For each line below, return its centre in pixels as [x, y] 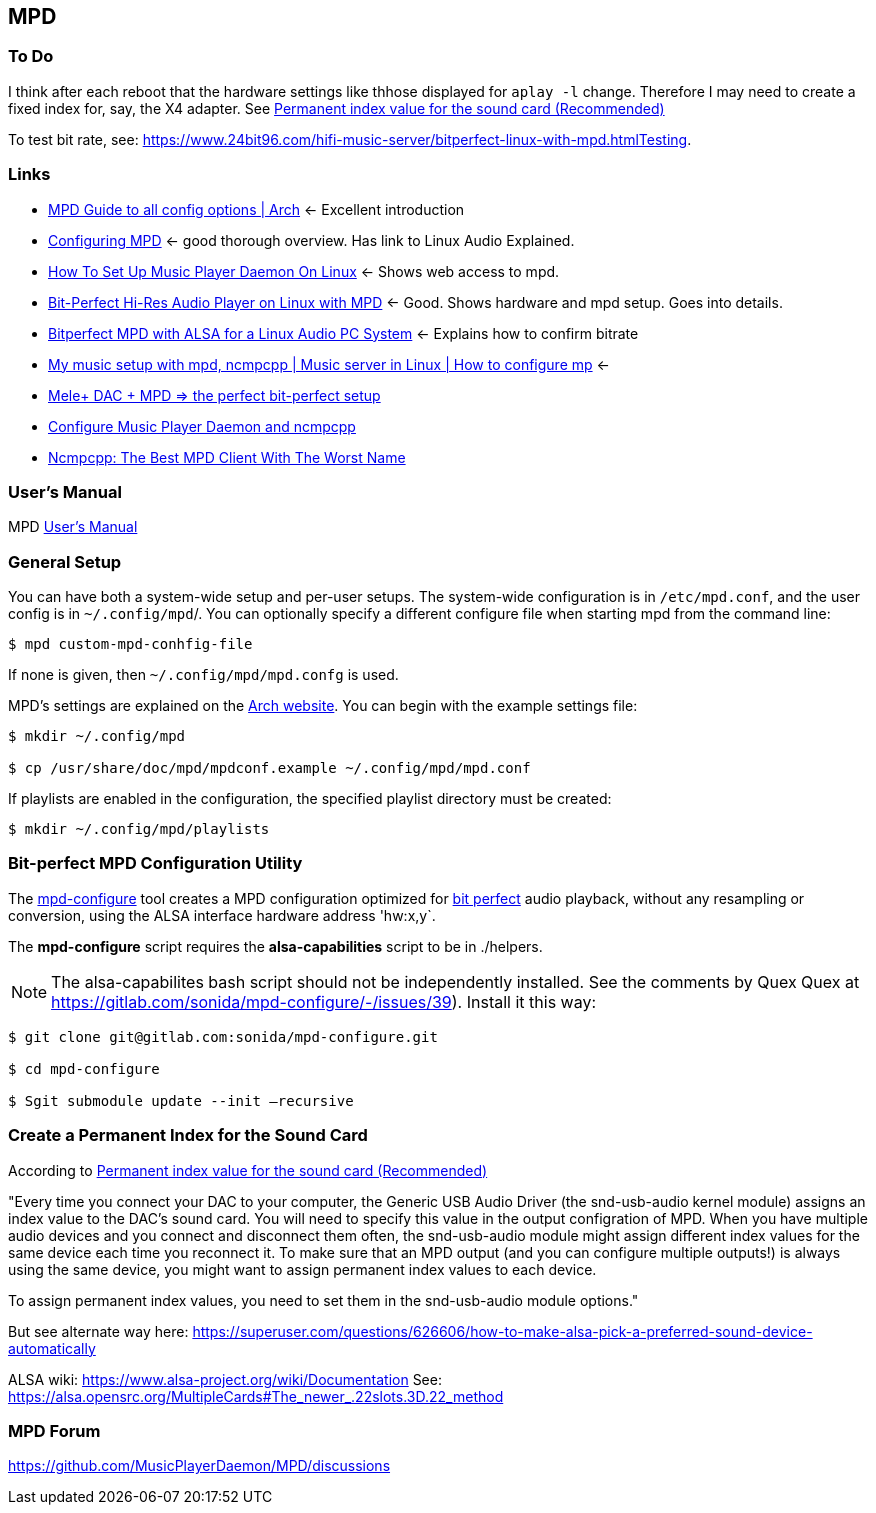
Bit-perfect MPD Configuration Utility [155, 863]
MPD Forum [54, 1430]
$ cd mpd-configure [84, 1068]
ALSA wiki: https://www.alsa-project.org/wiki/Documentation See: [225, 1379]
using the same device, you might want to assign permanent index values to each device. [302, 1269]
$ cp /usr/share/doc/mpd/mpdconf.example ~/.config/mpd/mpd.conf [269, 768]
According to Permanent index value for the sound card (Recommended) [248, 1170]
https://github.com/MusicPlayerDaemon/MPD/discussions [199, 1466]
